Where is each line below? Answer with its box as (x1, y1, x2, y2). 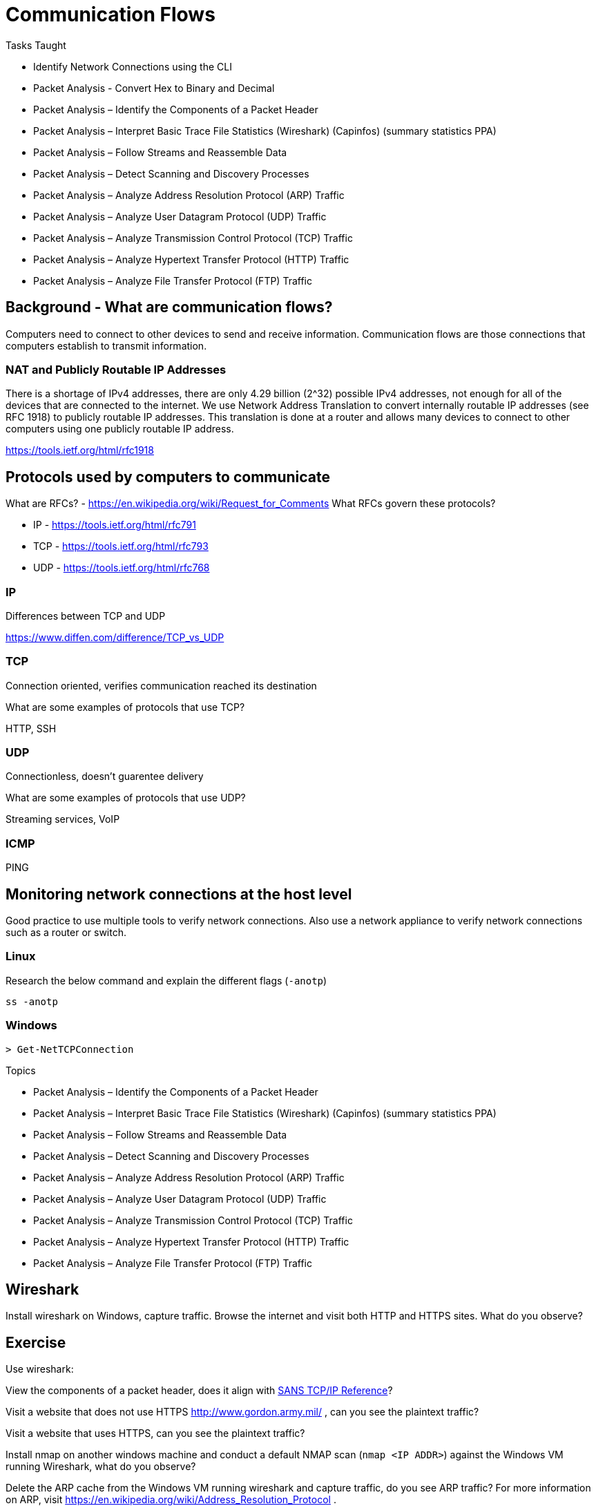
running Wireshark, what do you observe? (6, 1460, 196, 1473)
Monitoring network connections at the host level (6, 885, 352, 903)
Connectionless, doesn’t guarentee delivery (6, 770, 204, 783)
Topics (6, 1064, 36, 1076)
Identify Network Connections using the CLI (33, 60, 232, 73)
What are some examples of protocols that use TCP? (6, 700, 245, 713)
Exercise (6, 1333, 66, 1351)
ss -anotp (6, 995, 58, 1007)
